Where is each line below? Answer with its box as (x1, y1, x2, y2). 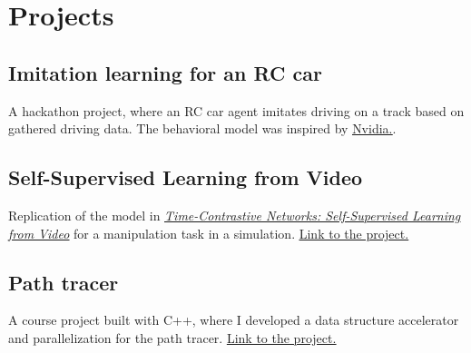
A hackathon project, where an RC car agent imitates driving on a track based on (8, 101, 465, 120)
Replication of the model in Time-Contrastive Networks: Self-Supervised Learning (8, 205, 461, 224)
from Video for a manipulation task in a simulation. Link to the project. (8, 223, 409, 242)
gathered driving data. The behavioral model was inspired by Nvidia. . (8, 119, 397, 138)
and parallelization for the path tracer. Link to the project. (8, 328, 337, 347)
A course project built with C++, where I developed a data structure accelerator (8, 310, 459, 329)
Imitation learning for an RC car (8, 58, 322, 86)
